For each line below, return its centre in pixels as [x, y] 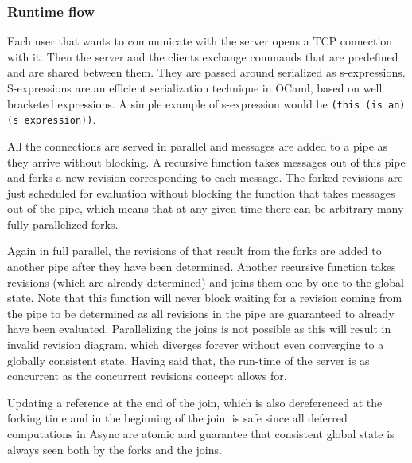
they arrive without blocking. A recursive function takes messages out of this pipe [206, 161]
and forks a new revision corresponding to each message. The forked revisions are [205, 177]
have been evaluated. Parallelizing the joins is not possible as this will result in [199, 329]
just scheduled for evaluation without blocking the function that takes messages [201, 192]
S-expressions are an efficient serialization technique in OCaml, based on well [195, 88]
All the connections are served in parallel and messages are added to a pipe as [198, 145]
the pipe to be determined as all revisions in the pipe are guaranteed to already [201, 313]
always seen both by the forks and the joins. [115, 449]
